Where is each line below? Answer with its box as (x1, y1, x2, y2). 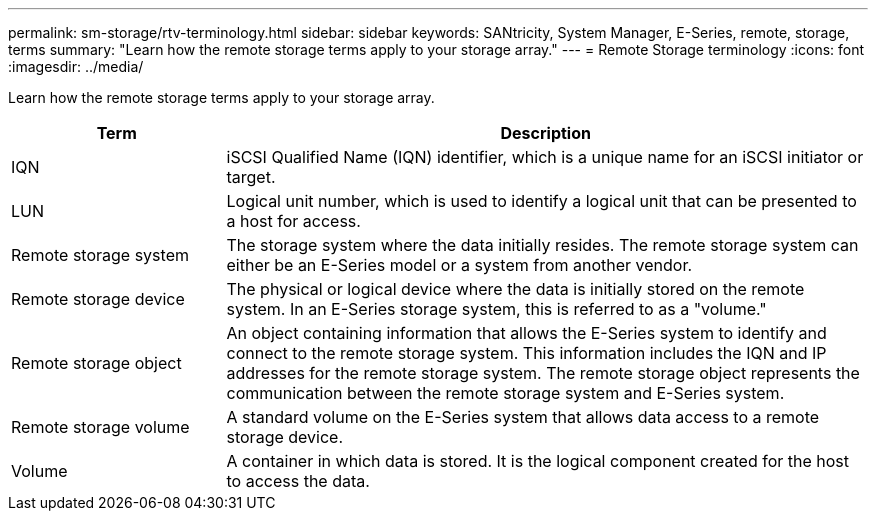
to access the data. (226, 471, 370, 491)
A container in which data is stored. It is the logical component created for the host (226, 451, 849, 471)
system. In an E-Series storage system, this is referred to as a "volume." (226, 299, 767, 319)
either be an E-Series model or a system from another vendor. (226, 255, 693, 275)
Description (500, 123, 591, 143)
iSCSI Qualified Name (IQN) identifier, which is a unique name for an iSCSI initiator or (226, 147, 864, 167)
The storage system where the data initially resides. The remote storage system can (226, 235, 859, 255)
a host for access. (226, 211, 361, 231)
